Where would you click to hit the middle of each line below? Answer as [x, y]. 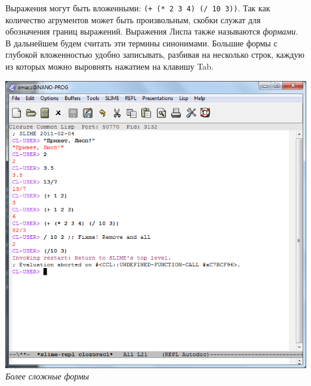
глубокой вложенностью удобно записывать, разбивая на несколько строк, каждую [155, 55]
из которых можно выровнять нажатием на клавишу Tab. [110, 66]
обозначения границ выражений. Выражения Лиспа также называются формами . [152, 31]
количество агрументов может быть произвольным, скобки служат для [133, 19]
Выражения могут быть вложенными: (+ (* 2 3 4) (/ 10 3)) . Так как [138, 8]
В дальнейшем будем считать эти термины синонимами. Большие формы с [141, 43]
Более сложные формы [47, 376]
